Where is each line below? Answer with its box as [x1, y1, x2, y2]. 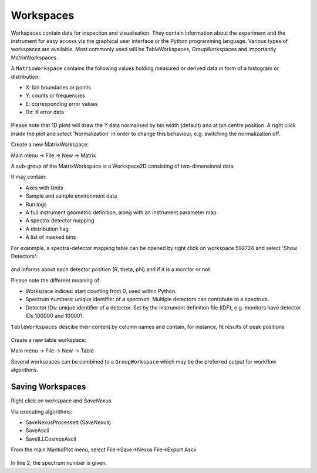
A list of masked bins [25, 234, 76, 241]
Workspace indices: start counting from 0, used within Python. [25, 288, 177, 295]
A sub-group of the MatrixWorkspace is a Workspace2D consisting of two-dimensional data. [11, 162, 235, 170]
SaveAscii [25, 427, 49, 434]
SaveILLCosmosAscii [25, 435, 76, 442]
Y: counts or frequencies [25, 92, 85, 99]
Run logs [25, 201, 47, 208]
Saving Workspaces [11, 382, 86, 392]
